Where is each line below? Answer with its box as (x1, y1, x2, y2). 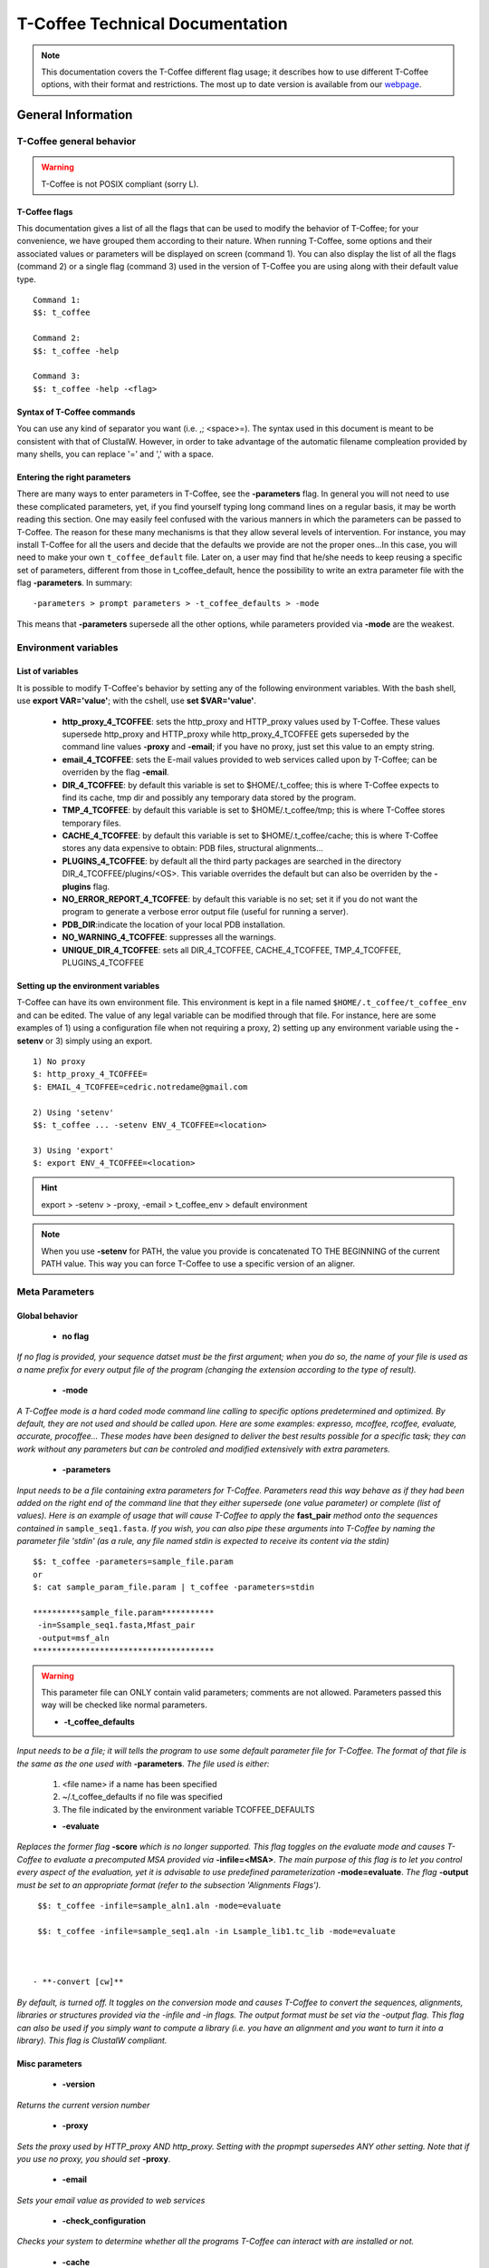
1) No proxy (33, 1056, 86, 1066)
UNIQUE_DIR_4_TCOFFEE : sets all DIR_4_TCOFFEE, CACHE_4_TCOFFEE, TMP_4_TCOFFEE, (62, 944, 402, 955)
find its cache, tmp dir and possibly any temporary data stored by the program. (62, 792, 357, 803)
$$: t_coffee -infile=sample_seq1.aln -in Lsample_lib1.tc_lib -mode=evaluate (37, 1926, 396, 1936)
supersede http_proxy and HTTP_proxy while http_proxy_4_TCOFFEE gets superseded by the (62, 728, 409, 739)
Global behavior (16, 1310, 79, 1321)
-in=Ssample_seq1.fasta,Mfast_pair (37, 1620, 196, 1630)
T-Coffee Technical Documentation (16, 14, 289, 34)
